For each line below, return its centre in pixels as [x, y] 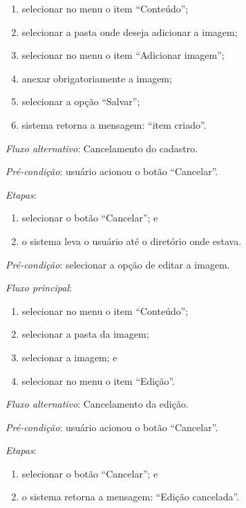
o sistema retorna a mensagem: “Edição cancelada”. [131, 497]
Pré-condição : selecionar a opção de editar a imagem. [118, 264]
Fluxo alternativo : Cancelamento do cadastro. [102, 148]
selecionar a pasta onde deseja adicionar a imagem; [130, 31]
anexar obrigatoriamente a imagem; [97, 78]
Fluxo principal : [39, 288]
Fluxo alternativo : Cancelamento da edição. [97, 404]
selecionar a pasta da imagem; [85, 334]
